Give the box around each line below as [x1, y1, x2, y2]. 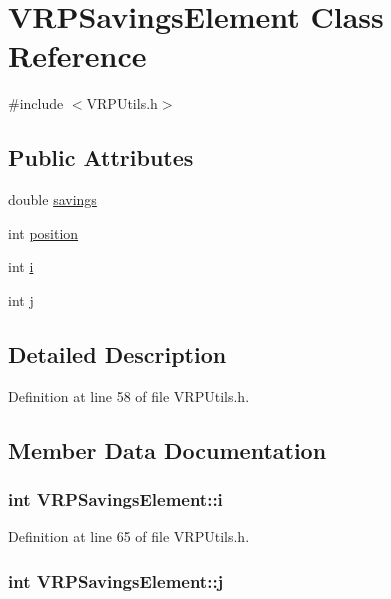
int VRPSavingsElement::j [8, 568, 224, 593]
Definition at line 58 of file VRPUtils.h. [8, 385, 250, 406]
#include [8, 93, 64, 114]
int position [8, 222, 79, 243]
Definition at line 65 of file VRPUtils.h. [8, 526, 250, 547]
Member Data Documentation [8, 434, 327, 465]
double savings [8, 189, 97, 210]
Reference [8, 35, 147, 76]
